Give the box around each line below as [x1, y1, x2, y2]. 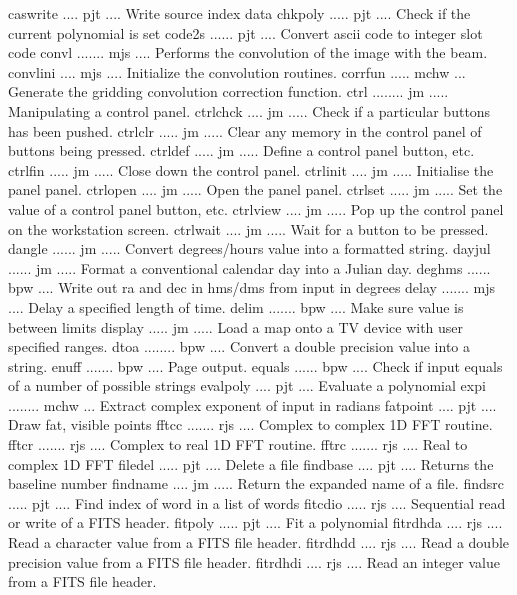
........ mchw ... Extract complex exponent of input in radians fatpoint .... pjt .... [8, 394, 497, 415]
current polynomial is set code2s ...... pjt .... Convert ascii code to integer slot [8, 22, 483, 43]
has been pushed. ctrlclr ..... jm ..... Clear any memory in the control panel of [8, 120, 482, 141]
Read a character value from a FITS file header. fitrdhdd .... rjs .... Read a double [8, 532, 510, 553]
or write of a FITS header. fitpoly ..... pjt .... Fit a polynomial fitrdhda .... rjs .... [8, 512, 503, 533]
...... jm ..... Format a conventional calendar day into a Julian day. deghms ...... [8, 257, 491, 278]
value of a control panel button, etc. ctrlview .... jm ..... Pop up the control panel [8, 198, 504, 219]
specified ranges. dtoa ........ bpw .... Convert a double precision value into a [8, 336, 470, 357]
